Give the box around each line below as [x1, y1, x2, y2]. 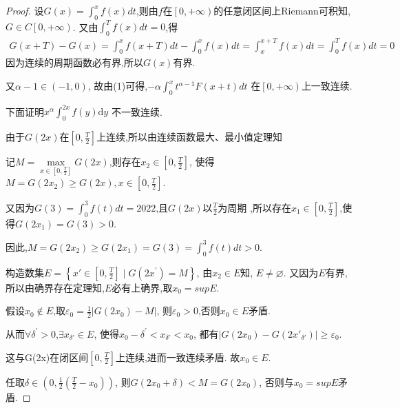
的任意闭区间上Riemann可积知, [213, 3, 350, 17]
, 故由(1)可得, [87, 79, 148, 93]
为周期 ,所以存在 [218, 200, 291, 214]
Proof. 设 [6, 3, 44, 17]
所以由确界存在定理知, [6, 280, 105, 294]
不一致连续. [111, 104, 162, 119]
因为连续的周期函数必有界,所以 [6, 55, 143, 70]
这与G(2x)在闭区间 [6, 349, 89, 364]
